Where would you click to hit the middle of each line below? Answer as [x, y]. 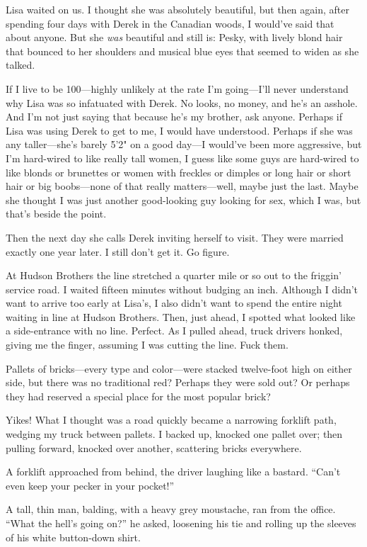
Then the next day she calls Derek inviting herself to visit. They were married [175, 237]
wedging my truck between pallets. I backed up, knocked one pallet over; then [174, 434]
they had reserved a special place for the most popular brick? [138, 396]
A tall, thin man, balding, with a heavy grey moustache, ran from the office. [171, 509]
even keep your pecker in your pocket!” [90, 485]
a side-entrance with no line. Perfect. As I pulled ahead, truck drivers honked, [174, 331]
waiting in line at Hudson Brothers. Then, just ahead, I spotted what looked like [181, 316]
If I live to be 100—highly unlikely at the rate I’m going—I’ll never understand [177, 88]
